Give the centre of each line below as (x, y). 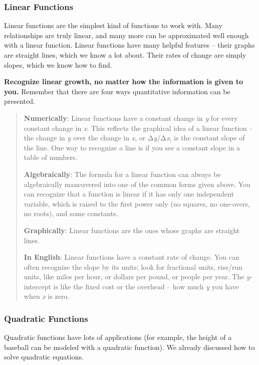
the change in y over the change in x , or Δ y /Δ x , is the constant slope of (134, 138)
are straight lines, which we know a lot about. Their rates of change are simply (125, 55)
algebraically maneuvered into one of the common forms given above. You (137, 184)
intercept (37, 286)
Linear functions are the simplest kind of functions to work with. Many (113, 25)
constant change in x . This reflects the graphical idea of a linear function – (138, 128)
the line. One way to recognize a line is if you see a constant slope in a (132, 147)
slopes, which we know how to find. (58, 64)
